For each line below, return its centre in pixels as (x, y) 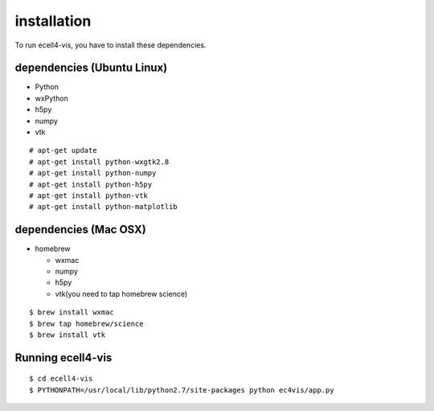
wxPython (51, 98)
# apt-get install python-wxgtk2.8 (99, 162)
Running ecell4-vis (63, 358)
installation (53, 21)
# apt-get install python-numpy (93, 173)
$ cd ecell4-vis (61, 379)
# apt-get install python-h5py (91, 184)
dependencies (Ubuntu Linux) (91, 68)
